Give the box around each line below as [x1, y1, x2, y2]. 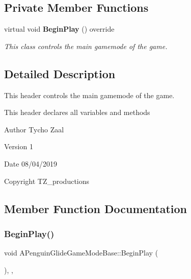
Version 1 [4, 141, 33, 152]
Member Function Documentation [4, 200, 187, 216]
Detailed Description [4, 65, 116, 81]
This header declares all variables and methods [4, 107, 150, 118]
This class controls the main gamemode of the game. [4, 40, 168, 51]
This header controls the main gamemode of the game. [4, 89, 175, 100]
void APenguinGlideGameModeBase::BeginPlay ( [4, 247, 158, 258]
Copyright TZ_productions [4, 175, 90, 186]
